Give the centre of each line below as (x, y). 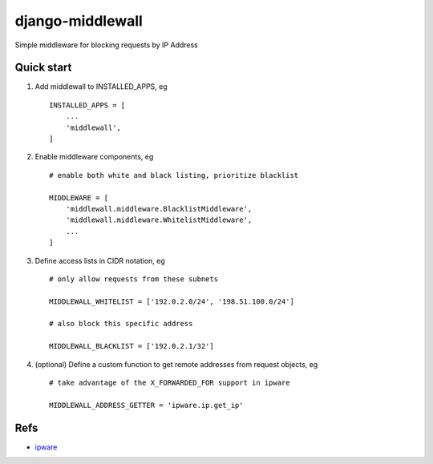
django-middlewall (79, 21)
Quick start (43, 68)
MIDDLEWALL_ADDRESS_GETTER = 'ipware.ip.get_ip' (146, 405)
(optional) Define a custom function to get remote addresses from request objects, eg (176, 364)
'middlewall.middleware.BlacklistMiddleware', (159, 209)
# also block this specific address (121, 324)
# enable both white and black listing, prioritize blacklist (174, 175)
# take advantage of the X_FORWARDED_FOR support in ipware (170, 383)
